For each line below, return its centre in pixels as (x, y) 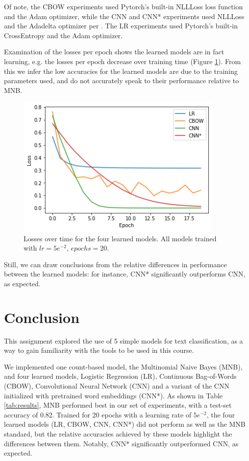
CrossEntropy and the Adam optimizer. (63, 35)
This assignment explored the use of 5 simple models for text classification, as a (124, 340)
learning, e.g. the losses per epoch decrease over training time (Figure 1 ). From (123, 61)
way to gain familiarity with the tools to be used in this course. (99, 350)
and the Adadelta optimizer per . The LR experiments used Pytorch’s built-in (121, 26)
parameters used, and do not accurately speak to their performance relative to (122, 81)
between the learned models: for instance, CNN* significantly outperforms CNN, (125, 274)
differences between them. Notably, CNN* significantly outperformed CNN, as (121, 443)
